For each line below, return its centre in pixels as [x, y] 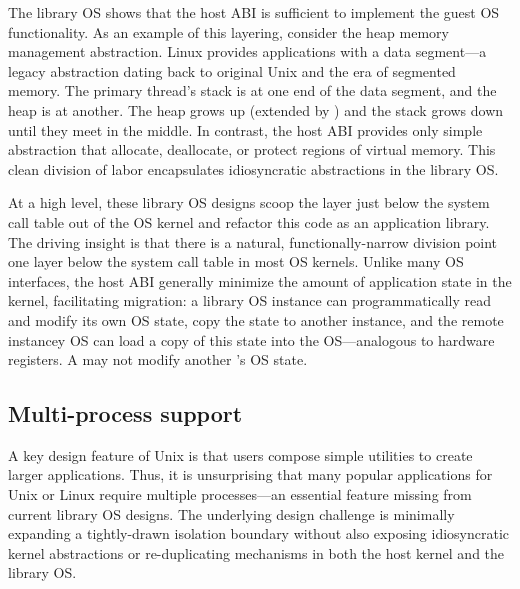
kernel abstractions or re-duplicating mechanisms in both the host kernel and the [256, 552]
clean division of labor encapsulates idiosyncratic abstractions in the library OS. [253, 168]
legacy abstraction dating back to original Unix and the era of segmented [232, 70]
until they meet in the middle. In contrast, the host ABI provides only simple [245, 129]
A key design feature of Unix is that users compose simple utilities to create [240, 454]
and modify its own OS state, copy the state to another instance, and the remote [256, 319]
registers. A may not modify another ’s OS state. [158, 359]
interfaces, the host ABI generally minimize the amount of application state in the [260, 280]
